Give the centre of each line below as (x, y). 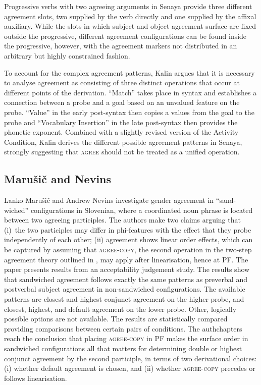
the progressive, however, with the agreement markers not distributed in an (121, 46)
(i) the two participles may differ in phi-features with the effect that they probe (128, 229)
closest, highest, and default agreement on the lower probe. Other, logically (120, 309)
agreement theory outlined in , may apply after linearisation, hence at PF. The (126, 259)
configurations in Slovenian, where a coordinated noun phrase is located (142, 210)
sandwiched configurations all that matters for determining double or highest (123, 348)
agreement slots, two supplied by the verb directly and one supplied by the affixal (130, 16)
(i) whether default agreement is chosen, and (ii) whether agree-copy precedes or (130, 368)
